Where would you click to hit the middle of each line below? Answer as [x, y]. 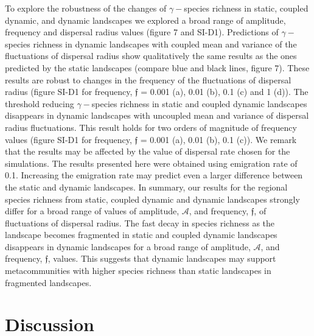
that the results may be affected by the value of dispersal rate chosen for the [148, 151]
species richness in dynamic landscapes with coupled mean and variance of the [151, 44]
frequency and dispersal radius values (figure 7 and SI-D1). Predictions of [142, 32]
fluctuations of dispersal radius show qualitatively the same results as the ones [151, 56]
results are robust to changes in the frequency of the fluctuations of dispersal [148, 79]
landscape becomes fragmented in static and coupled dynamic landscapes [141, 235]
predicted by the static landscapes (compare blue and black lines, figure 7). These [157, 67]
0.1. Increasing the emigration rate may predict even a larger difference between [154, 175]
